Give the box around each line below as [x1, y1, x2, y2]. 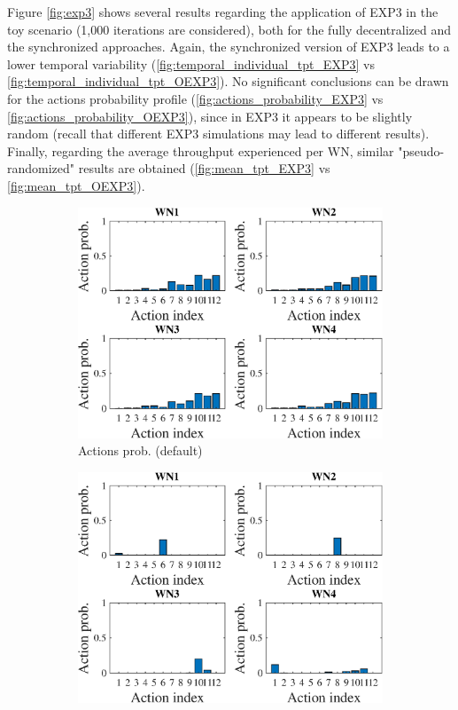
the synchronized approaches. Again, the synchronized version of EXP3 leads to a [7, 37, 450, 56]
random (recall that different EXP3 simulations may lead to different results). [7, 124, 430, 143]
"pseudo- [398, 141, 445, 160]
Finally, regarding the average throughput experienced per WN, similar [7, 141, 394, 160]
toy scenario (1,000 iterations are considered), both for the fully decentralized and [7, 20, 451, 38]
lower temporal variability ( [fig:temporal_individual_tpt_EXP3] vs [7, 54, 375, 73]
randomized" [7, 159, 75, 177]
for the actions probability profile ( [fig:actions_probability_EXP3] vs [7, 89, 384, 107]
